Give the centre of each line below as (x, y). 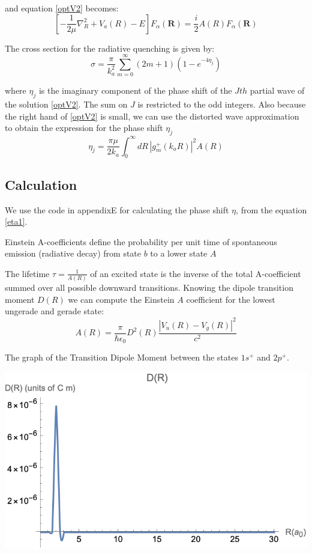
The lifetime (27, 273)
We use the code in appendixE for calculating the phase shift (117, 209)
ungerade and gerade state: (55, 311)
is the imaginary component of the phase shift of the (135, 90)
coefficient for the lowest (231, 299)
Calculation (41, 184)
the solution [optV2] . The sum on (66, 104)
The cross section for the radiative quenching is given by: (110, 48)
